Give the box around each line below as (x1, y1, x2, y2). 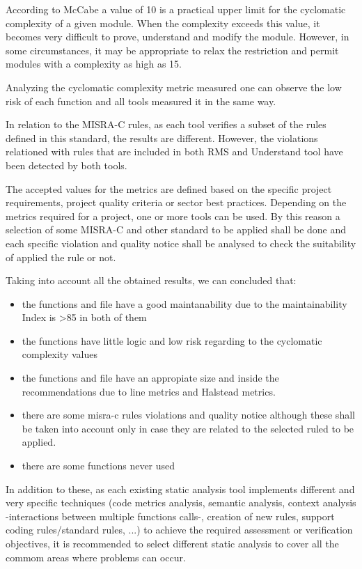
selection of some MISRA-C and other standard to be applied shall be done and (6, 222, 347, 237)
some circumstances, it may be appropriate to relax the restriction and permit (6, 42, 339, 57)
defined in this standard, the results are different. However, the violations (6, 130, 318, 145)
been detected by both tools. (6, 157, 127, 172)
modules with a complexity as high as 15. (6, 56, 182, 71)
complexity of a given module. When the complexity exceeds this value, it (6, 15, 320, 30)
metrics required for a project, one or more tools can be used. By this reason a (6, 208, 340, 223)
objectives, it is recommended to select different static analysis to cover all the (6, 536, 339, 550)
